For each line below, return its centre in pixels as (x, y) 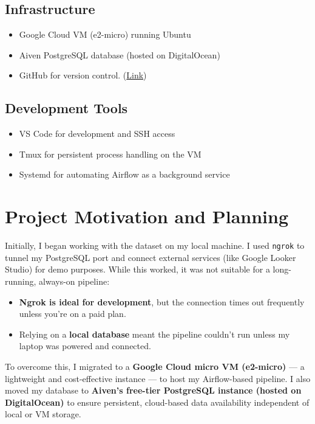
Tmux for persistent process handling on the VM (110, 154)
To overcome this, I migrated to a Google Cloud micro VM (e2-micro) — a (155, 366)
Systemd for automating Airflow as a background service (124, 174)
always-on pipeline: (74, 281)
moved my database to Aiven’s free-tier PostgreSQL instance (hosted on (153, 390)
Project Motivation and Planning (147, 216)
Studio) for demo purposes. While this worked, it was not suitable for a (137, 269)
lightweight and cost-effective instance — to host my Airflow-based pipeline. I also (158, 378)
